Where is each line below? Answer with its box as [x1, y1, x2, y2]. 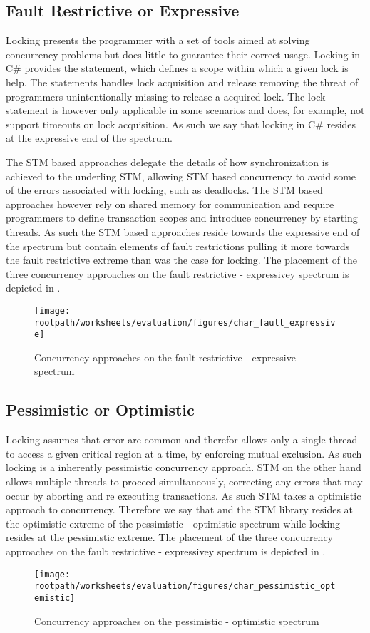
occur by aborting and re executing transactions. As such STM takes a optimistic [6, 488, 361, 503]
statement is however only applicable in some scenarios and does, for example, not [6, 103, 365, 118]
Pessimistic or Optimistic [6, 398, 195, 421]
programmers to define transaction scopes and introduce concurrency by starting [6, 210, 358, 225]
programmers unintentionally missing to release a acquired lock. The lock [6, 88, 326, 103]
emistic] [34, 592, 76, 603]
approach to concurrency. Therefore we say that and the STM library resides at [6, 502, 354, 517]
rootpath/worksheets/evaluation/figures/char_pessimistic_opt [34, 581, 336, 592]
